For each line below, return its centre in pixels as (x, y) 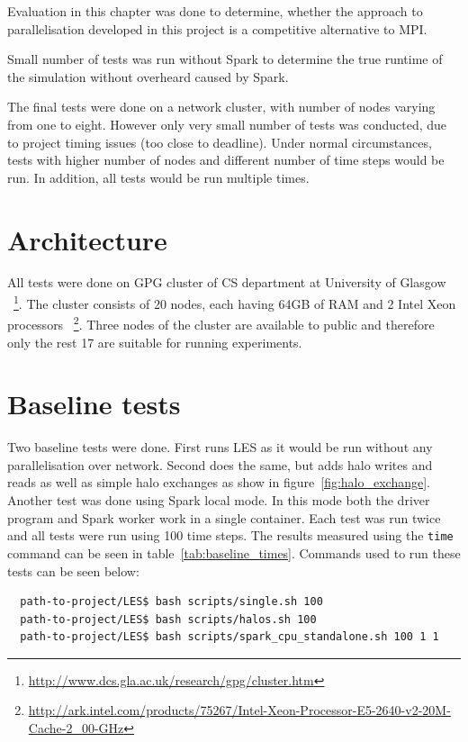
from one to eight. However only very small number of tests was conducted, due (227, 124)
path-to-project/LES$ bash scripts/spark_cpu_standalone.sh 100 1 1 (229, 637)
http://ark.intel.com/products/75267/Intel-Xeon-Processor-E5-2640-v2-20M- (239, 710)
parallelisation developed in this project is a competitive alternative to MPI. (217, 28)
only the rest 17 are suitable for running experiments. (155, 342)
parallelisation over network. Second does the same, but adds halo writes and (220, 464)
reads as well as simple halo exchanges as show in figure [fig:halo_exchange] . (219, 482)
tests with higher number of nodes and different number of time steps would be (226, 160)
